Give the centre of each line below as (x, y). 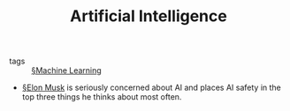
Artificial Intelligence (149, 16)
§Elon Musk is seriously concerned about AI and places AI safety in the (151, 88)
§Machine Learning (66, 70)
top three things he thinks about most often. (102, 97)
